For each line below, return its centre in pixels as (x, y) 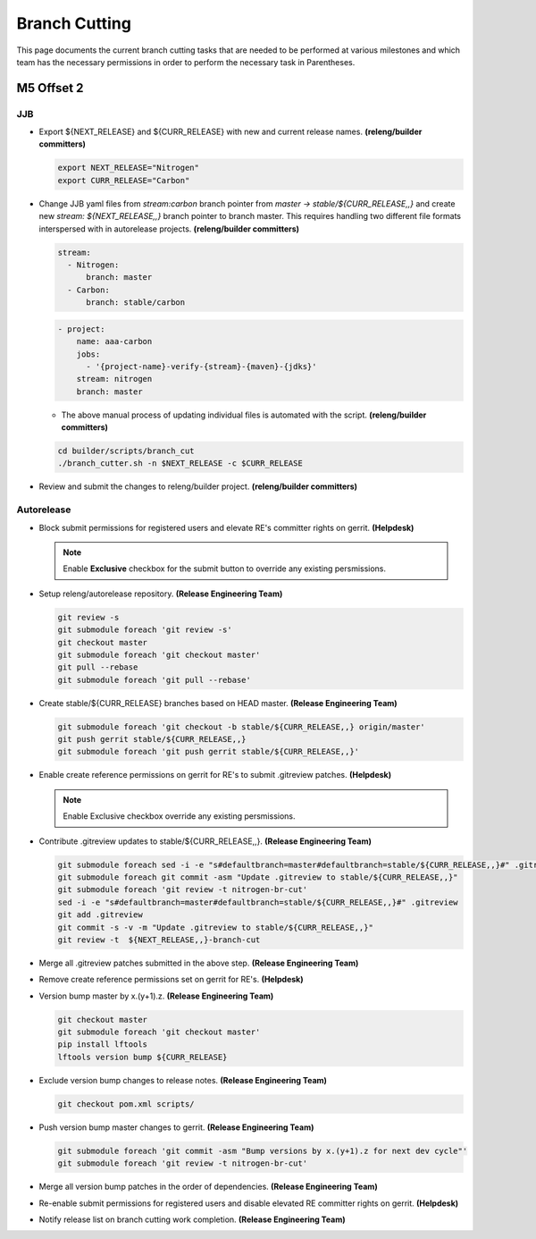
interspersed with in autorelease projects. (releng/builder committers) (169, 229)
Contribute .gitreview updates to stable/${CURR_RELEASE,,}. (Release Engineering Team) (205, 841)
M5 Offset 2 (50, 88)
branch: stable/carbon (136, 303)
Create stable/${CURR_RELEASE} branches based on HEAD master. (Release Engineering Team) (218, 703)
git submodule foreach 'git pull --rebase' (155, 680)
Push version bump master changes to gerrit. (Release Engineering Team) (176, 1127)
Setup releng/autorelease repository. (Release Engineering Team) (161, 594)
